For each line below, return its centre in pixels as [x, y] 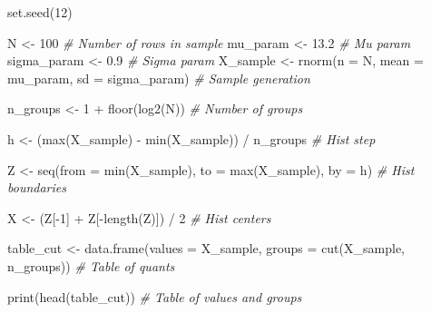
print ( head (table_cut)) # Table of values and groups [155, 296]
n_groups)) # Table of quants [91, 265]
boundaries [37, 187]
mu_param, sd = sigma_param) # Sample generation [159, 78]
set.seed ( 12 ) [40, 12]
